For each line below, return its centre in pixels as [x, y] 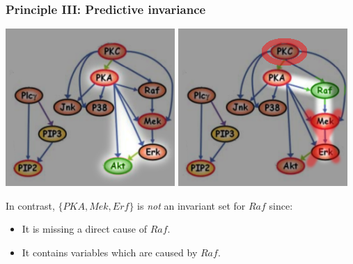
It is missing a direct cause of [84, 229]
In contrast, [30, 205]
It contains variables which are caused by [110, 252]
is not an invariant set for [191, 205]
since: [281, 205]
